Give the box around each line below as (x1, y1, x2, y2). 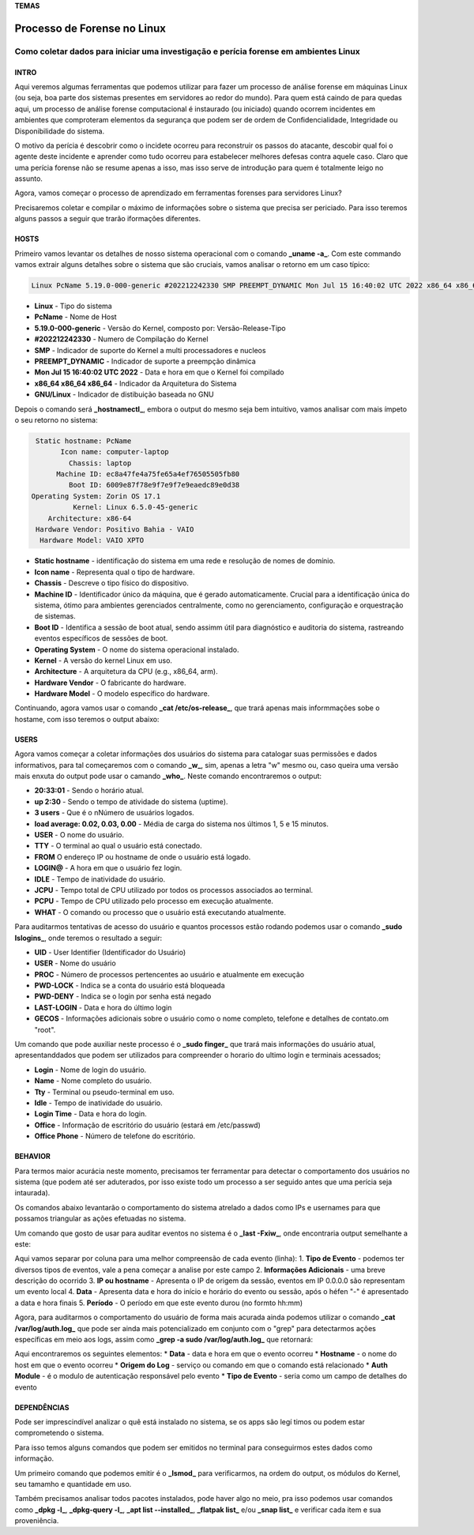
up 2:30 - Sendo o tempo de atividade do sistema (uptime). (34, 796, 228, 806)
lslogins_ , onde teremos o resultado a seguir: (14, 933, 163, 942)
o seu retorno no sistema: (14, 415, 98, 424)
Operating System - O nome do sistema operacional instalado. (34, 645, 239, 654)
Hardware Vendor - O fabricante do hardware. (34, 678, 186, 687)
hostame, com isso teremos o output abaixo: (14, 714, 160, 724)
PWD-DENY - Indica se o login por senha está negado (34, 991, 212, 1001)
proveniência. (14, 1516, 59, 1526)
